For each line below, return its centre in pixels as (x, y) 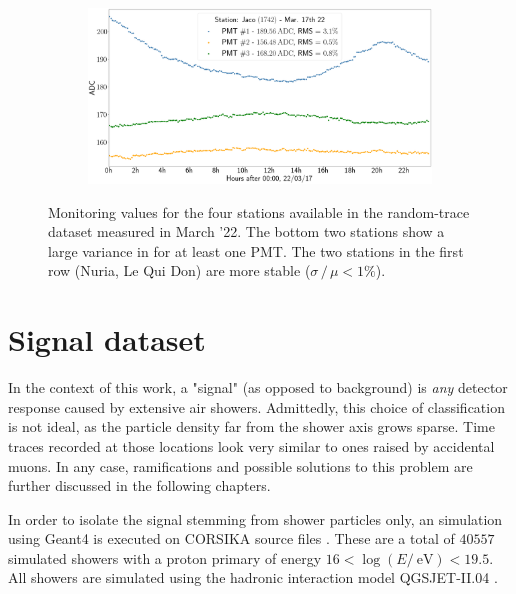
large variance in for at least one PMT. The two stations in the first (256, 250)
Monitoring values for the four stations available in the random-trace (259, 211)
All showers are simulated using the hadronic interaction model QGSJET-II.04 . (253, 577)
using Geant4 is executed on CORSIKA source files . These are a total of (231, 538)
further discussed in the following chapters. (139, 485)
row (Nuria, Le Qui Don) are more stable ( (179, 270)
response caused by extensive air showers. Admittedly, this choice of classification (256, 406)
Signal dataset (107, 339)
